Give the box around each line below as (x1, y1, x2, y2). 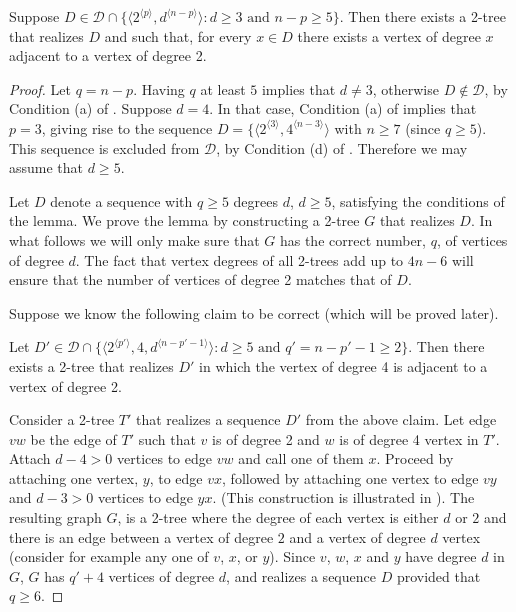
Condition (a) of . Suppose (9, 98, 172, 119)
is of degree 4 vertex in (339, 428, 479, 449)
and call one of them (238, 448, 364, 469)
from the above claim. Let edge (305, 409, 497, 430)
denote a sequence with (50, 190, 193, 211)
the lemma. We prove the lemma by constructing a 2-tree (9, 210, 360, 231)
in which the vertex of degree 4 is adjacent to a (199, 355, 488, 376)
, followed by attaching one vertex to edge (222, 467, 479, 488)
